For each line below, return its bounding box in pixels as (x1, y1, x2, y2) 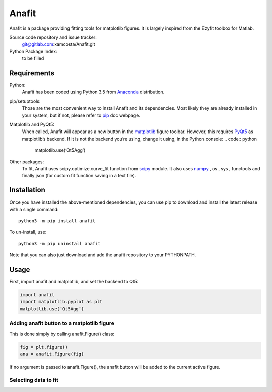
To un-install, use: (9, 229, 47, 235)
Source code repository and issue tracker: (9, 34, 97, 40)
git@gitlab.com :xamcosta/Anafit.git (22, 41, 95, 47)
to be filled (22, 55, 44, 61)
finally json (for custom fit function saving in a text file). (22, 173, 137, 179)
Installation (9, 186, 45, 194)
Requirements (9, 69, 55, 77)
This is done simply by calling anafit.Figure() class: (9, 331, 115, 337)
